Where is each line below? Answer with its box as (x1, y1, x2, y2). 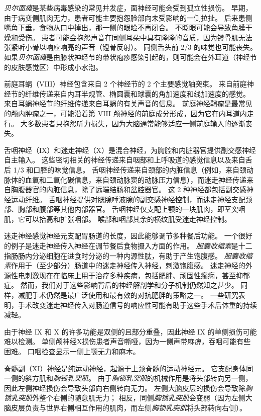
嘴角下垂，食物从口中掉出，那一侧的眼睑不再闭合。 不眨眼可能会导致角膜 (4, 22, 245, 33)
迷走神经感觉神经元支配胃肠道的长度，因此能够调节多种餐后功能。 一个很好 (4, 230, 252, 241)
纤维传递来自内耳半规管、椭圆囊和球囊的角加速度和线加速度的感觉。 (25, 88, 250, 99)
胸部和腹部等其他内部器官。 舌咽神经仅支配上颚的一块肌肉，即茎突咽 (18, 204, 245, 214)
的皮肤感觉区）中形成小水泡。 (4, 61, 102, 72)
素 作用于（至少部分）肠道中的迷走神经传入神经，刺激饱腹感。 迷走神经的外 (4, 260, 252, 271)
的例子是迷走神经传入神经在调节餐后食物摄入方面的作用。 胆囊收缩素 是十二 (4, 240, 252, 251)
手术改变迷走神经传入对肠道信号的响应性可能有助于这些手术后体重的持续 (18, 299, 257, 310)
